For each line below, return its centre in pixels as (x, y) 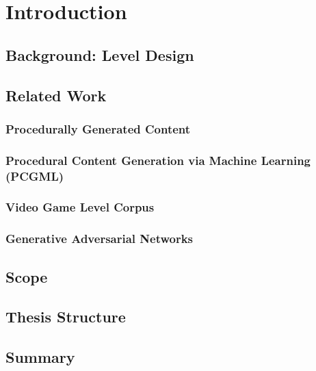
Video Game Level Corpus (80, 207)
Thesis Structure (66, 317)
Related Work (56, 95)
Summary (40, 357)
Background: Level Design (100, 54)
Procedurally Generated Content (98, 128)
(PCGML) (35, 176)
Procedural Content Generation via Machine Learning (158, 160)
